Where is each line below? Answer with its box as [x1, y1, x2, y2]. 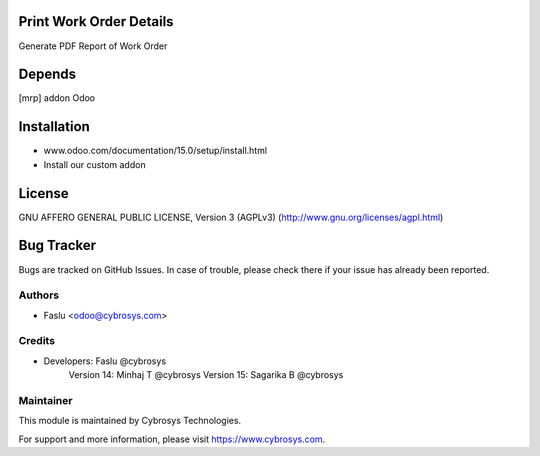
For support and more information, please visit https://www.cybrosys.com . [18, 433, 326, 445]
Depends [18, 66, 77, 83]
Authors [18, 288, 60, 302]
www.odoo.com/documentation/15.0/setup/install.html [43, 145, 268, 157]
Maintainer [18, 393, 73, 407]
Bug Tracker [18, 237, 97, 254]
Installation [18, 118, 90, 135]
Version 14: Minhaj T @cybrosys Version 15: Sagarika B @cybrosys [68, 369, 344, 381]
